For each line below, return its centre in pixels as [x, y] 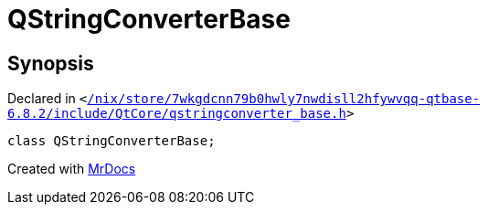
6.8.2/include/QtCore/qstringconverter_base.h [177, 114]
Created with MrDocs [72, 169]
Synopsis [51, 63]
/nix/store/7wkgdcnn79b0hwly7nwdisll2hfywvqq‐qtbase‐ [284, 99]
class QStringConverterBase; [111, 141]
